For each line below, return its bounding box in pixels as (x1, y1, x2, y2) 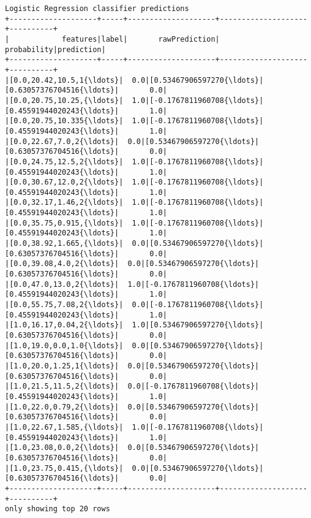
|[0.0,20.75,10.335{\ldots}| (5, 116, 124, 126)
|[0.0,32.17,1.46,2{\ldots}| (5, 198, 124, 207)
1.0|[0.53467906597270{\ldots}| (132, 321, 264, 330)
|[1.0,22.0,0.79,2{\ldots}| (5, 402, 119, 411)
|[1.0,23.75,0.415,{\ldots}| (5, 463, 124, 473)
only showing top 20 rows (5, 505, 110, 514)
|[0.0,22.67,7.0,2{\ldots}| (5, 137, 119, 146)
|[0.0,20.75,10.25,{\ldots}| (5, 96, 124, 105)
